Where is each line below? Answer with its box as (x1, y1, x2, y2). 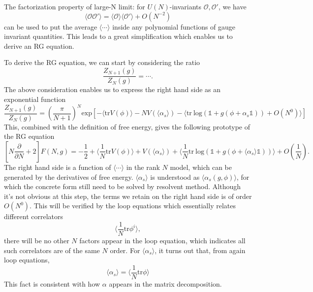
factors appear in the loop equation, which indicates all (79, 235, 246, 245)
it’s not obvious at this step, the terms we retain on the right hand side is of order (4, 191, 252, 201)
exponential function (4, 94, 66, 104)
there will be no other (4, 235, 69, 245)
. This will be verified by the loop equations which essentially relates (30, 200, 236, 211)
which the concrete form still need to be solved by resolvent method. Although (4, 181, 241, 192)
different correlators (4, 211, 63, 222)
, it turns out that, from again (155, 245, 246, 255)
